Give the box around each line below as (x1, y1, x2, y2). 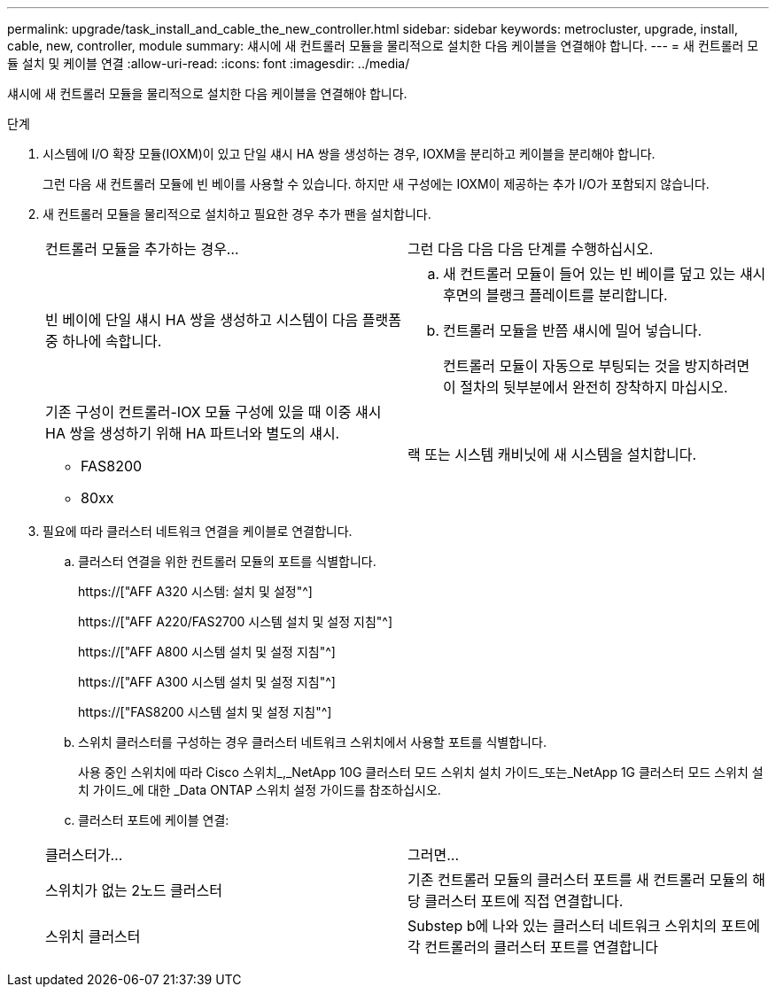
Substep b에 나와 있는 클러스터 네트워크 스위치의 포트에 (407, 917, 760, 935)
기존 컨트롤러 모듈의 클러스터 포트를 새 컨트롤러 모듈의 (407, 871, 749, 889)
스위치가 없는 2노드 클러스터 (45, 881, 222, 899)
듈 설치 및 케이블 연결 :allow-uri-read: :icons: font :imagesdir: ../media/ (7, 56, 410, 71)
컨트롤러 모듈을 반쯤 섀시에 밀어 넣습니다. (443, 322, 702, 339)
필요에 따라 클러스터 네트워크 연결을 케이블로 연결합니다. (43, 524, 353, 539)
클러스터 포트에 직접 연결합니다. (424, 892, 624, 910)
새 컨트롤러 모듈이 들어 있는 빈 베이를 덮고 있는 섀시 (443, 265, 766, 283)
